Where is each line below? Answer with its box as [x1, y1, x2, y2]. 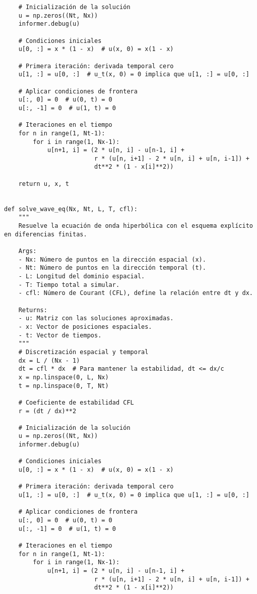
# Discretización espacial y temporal [18, 348, 149, 356]
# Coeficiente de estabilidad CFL [18, 399, 134, 406]
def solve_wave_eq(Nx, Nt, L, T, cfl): [4, 205, 138, 213]
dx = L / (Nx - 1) [18, 357, 80, 364]
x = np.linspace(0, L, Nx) [18, 373, 109, 381]
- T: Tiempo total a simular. [18, 281, 120, 288]
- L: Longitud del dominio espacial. [18, 273, 145, 280]
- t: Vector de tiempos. [18, 331, 102, 339]
